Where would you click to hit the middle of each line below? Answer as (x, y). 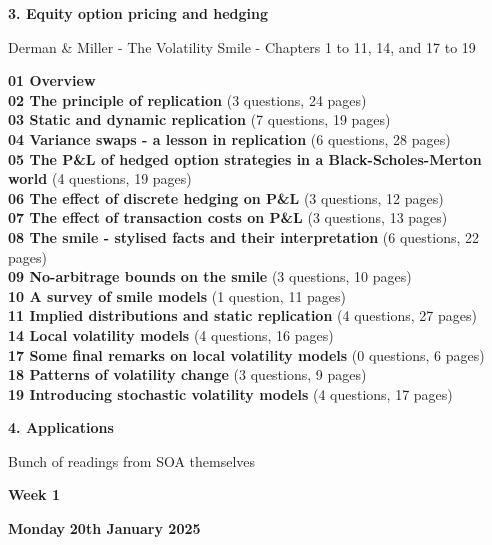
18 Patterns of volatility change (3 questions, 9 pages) (187, 374)
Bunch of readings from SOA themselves (132, 460)
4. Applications (61, 427)
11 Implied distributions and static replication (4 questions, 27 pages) (242, 315)
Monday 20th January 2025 (104, 528)
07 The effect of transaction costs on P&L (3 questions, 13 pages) (228, 217)
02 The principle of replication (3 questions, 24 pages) (187, 99)
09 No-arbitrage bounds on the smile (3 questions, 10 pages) (210, 276)
